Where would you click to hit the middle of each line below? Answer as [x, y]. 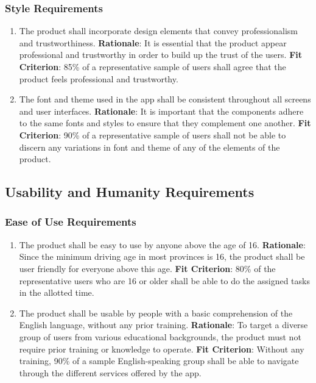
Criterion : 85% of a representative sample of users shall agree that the [153, 66]
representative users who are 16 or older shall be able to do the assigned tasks [164, 280]
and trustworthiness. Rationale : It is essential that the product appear [153, 42]
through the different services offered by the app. [110, 372]
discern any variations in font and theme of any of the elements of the [149, 147]
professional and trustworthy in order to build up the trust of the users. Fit [161, 55]
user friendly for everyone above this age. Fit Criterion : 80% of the [147, 268]
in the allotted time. [57, 292]
